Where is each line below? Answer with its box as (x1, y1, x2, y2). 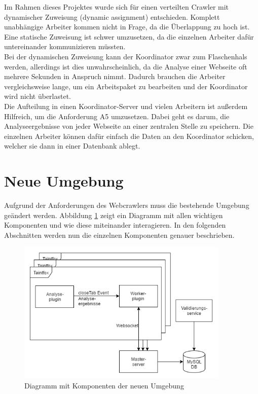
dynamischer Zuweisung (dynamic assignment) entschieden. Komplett (4, 11, 220, 22)
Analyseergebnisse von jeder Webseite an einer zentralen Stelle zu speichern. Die (4, 121, 253, 131)
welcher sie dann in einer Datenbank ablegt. (4, 140, 140, 151)
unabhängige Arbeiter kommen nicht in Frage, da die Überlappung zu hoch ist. (4, 21, 250, 32)
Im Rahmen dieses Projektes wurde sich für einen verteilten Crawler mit (4, 2, 229, 12)
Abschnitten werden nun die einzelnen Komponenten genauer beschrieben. (4, 229, 235, 240)
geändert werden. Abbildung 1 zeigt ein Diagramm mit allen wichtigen (4, 209, 223, 220)
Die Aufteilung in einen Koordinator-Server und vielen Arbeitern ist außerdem (4, 100, 248, 111)
